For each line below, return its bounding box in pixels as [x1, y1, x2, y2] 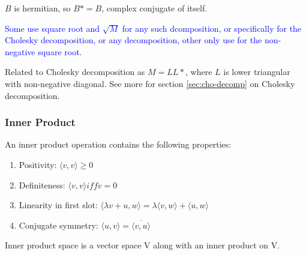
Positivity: [19, 158, 57, 170]
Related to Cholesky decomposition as [5, 65, 145, 78]
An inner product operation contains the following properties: [5, 138, 232, 151]
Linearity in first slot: [19, 199, 98, 211]
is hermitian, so [14, 2, 71, 14]
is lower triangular [223, 65, 290, 78]
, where [185, 65, 212, 78]
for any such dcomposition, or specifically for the [122, 22, 302, 34]
